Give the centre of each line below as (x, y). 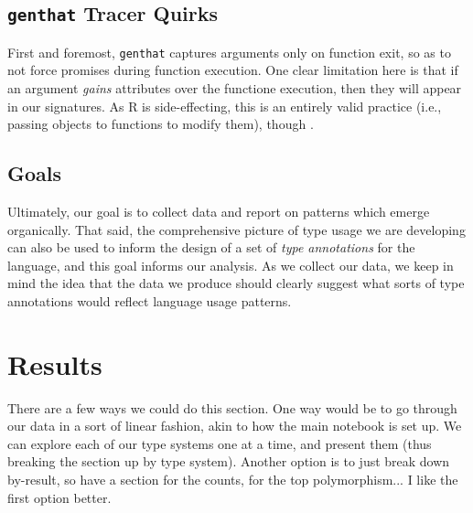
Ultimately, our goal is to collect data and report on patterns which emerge (219, 212)
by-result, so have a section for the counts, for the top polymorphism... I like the (233, 480)
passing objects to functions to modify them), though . (161, 124)
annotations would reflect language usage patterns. (150, 300)
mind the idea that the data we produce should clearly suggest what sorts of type (236, 283)
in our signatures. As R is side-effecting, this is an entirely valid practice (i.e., (225, 106)
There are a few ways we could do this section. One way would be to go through (232, 407)
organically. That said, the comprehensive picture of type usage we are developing (236, 229)
